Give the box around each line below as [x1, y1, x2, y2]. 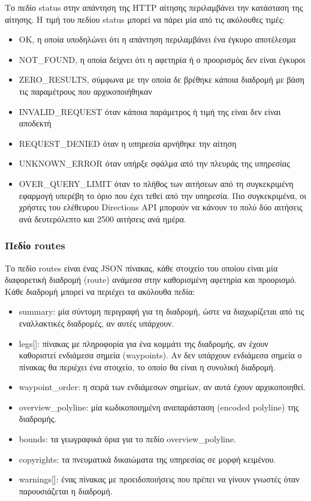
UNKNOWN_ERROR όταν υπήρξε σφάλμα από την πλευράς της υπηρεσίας [19, 157, 290, 170]
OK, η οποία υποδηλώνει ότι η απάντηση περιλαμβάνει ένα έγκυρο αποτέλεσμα [19, 33, 296, 46]
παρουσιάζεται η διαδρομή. [19, 484, 113, 497]
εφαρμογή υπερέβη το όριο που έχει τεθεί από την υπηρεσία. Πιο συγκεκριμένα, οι [19, 189, 306, 201]
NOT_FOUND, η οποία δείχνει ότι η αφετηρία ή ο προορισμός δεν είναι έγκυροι [19, 53, 306, 65]
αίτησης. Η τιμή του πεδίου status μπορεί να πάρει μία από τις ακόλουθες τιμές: [5, 13, 285, 25]
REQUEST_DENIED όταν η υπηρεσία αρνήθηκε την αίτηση [19, 137, 237, 149]
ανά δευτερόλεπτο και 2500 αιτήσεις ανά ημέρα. [19, 212, 186, 225]
